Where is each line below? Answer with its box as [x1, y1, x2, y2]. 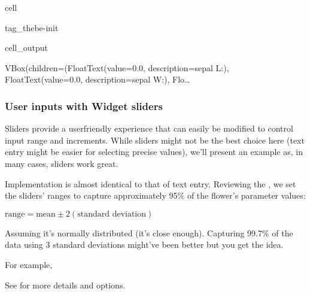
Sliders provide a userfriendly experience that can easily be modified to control [5, 122, 293, 135]
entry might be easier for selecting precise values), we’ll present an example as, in [5, 145, 303, 158]
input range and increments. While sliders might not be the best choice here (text [5, 133, 305, 146]
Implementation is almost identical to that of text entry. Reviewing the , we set [5, 177, 296, 190]
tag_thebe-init [5, 21, 59, 34]
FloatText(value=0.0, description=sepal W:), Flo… [5, 73, 190, 86]
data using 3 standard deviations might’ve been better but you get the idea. [5, 238, 284, 251]
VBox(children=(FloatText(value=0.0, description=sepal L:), [5, 61, 229, 74]
